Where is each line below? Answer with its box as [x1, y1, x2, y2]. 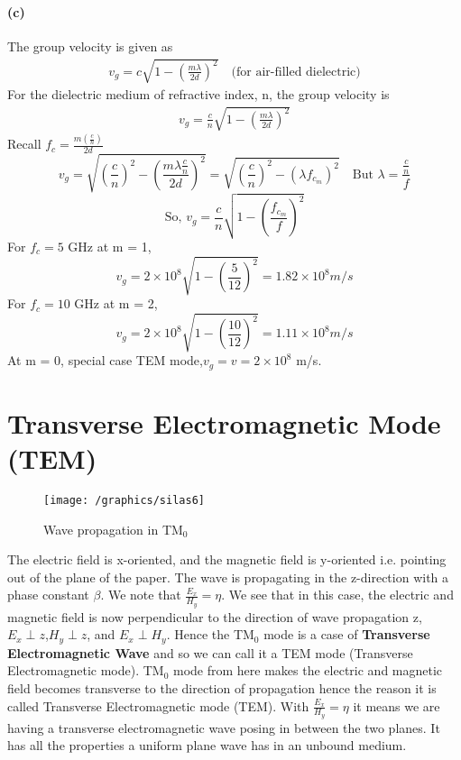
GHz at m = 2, [74, 294, 158, 313]
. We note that [100, 585, 181, 604]
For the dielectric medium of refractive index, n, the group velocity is [7, 84, 390, 103]
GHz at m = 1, [68, 237, 152, 255]
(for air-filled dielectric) [231, 65, 361, 78]
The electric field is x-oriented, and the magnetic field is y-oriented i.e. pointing [7, 550, 447, 569]
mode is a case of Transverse [263, 625, 430, 644]
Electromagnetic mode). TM [7, 661, 164, 680]
